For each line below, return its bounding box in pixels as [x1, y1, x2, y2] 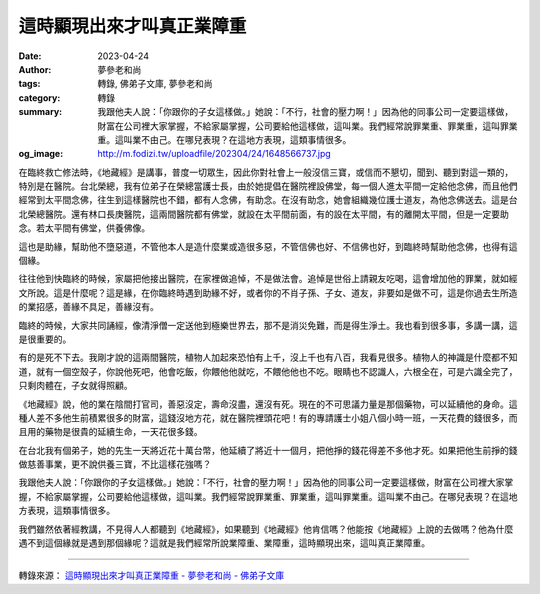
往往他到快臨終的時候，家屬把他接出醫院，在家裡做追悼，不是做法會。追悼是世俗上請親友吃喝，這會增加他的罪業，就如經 [18, 273, 518, 285]
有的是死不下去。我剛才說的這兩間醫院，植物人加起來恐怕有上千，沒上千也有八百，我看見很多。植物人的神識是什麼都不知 [18, 351, 518, 364]
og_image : [18, 148, 64, 160]
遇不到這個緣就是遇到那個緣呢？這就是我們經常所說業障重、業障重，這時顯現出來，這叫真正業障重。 [18, 537, 430, 549]
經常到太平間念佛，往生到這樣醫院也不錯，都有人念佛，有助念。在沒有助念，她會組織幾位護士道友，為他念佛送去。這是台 [18, 194, 518, 206]
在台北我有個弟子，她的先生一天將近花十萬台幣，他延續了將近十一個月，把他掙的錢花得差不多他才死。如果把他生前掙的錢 [18, 444, 518, 456]
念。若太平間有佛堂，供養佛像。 [18, 222, 150, 234]
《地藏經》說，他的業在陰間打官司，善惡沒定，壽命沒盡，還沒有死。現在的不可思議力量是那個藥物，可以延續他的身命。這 [18, 398, 518, 410]
